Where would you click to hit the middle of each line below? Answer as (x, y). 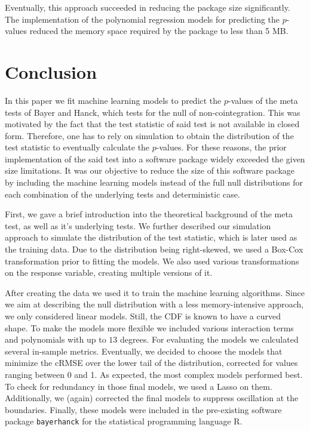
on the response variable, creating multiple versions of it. (109, 273)
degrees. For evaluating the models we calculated (209, 339)
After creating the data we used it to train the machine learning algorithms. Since (155, 292)
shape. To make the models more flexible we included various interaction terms (149, 327)
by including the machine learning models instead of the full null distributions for (154, 182)
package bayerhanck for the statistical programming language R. (124, 421)
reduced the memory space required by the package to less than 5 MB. (159, 31)
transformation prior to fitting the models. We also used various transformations (152, 261)
